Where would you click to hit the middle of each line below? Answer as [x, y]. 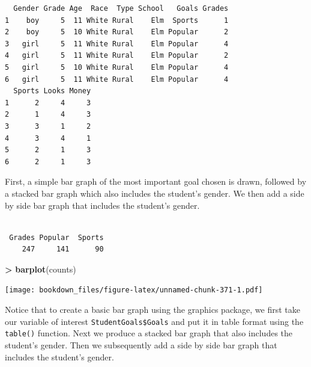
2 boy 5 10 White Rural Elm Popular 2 [117, 32]
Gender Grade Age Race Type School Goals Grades [121, 8]
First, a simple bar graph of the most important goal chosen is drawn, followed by [156, 181]
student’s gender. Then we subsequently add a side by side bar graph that [141, 345]
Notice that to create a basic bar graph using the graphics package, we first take [153, 310]
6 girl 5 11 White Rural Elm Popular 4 [117, 79]
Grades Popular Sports [56, 237]
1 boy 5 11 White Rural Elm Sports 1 [117, 20]
